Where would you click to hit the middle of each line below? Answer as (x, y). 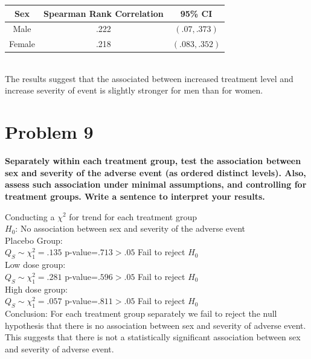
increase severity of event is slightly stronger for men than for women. (134, 90)
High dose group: (36, 289)
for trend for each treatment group (133, 216)
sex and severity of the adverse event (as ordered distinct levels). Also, (155, 172)
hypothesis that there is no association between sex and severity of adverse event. (155, 325)
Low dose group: (35, 265)
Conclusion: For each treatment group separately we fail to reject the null (141, 313)
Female (22, 44)
